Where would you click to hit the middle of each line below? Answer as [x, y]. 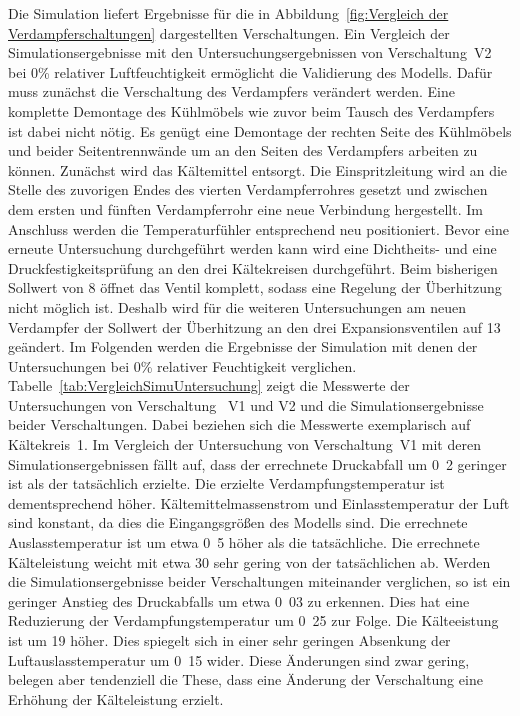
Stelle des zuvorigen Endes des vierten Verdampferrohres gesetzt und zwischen [248, 189]
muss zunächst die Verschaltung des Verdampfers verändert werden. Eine [231, 91]
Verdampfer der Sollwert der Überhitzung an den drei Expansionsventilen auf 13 [254, 326]
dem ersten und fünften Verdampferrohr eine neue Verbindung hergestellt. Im [245, 208]
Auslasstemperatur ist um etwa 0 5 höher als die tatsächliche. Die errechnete [244, 542]
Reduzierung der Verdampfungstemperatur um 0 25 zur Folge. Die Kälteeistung [253, 620]
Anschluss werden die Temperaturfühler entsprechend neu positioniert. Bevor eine [258, 228]
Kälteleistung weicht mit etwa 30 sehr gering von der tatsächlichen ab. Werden [249, 561]
